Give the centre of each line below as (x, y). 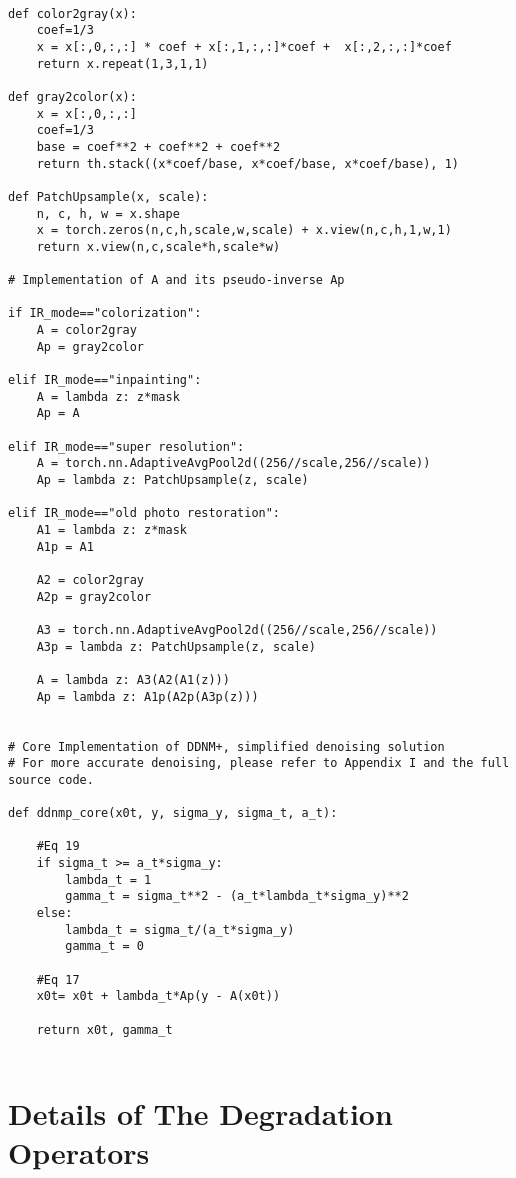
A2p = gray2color (94, 596)
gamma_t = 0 (105, 946)
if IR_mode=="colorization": (105, 313)
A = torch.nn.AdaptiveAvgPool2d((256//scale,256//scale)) (233, 463)
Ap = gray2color (90, 346)
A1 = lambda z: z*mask (111, 530)
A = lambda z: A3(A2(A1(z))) (133, 679)
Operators (79, 1152)
